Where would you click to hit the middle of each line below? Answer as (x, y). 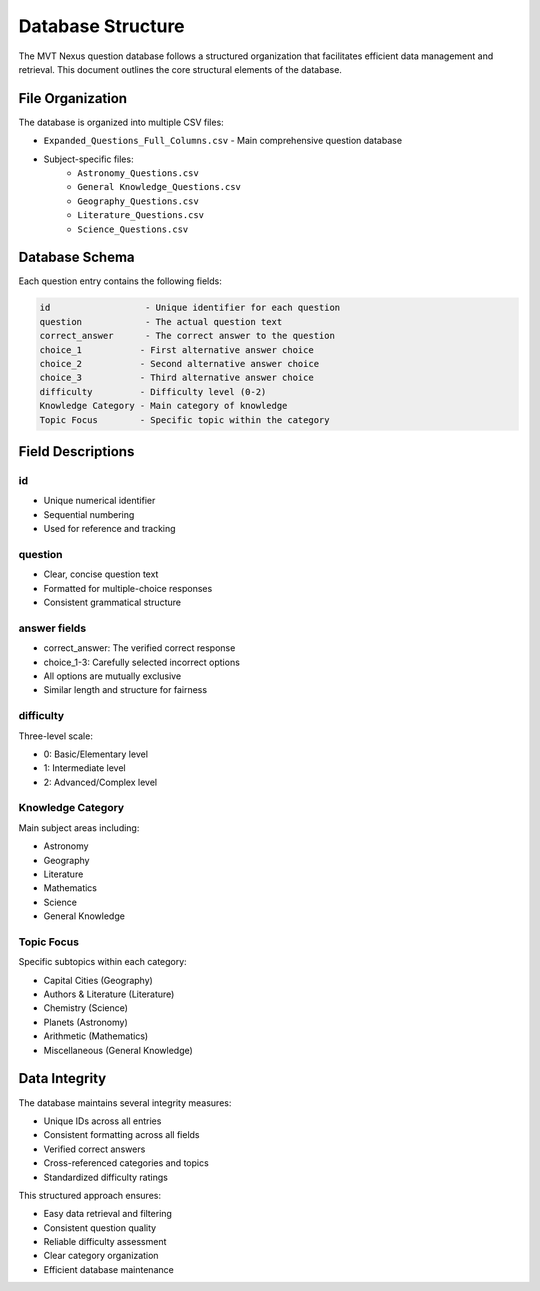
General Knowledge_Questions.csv (159, 187)
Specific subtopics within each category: (102, 962)
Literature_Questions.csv (141, 215)
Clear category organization (101, 1256)
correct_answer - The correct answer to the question (187, 336)
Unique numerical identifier (99, 501)
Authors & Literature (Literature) (109, 994)
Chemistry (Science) (86, 1008)
